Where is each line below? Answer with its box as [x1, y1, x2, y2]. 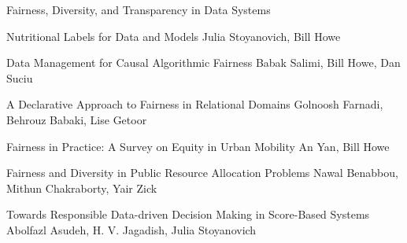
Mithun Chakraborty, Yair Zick [6, 179, 157, 196]
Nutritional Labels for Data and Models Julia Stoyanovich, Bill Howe [6, 28, 341, 44]
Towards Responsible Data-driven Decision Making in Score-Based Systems [6, 206, 370, 223]
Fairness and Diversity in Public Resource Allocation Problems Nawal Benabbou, [6, 164, 398, 181]
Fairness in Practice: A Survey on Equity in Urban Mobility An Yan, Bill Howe [6, 138, 390, 154]
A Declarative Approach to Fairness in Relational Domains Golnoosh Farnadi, [6, 96, 383, 112]
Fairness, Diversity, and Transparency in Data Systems [6, 2, 271, 17]
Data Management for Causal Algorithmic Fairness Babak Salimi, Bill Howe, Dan [6, 54, 401, 71]
